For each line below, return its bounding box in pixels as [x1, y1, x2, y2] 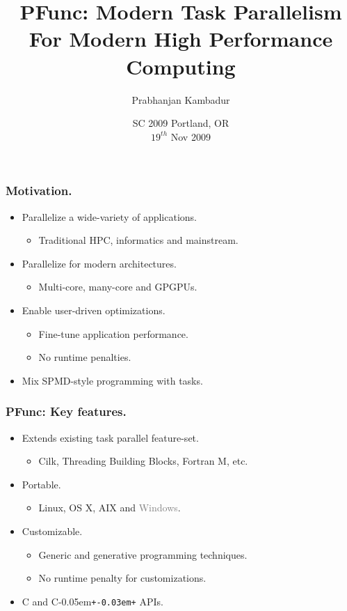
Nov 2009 [170, 129, 211, 144]
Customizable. [22, 523, 83, 538]
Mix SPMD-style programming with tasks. [22, 373, 203, 387]
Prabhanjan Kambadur [131, 92, 230, 107]
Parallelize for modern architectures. [22, 256, 177, 270]
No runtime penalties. [38, 350, 131, 364]
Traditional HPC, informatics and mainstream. [38, 233, 239, 247]
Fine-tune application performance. [38, 326, 188, 341]
